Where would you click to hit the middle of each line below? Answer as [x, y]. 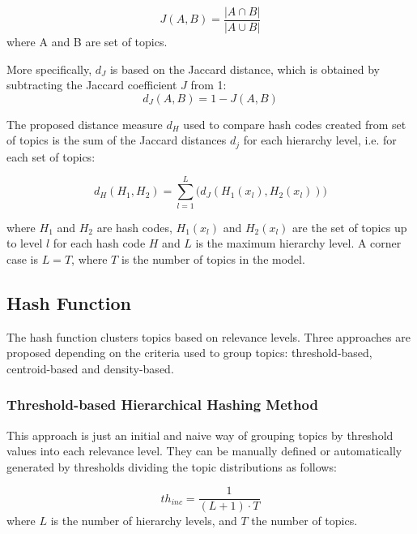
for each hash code [99, 243]
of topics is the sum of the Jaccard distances [117, 140]
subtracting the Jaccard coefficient [92, 85]
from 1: [208, 85]
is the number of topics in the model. [213, 258]
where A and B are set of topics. [87, 42]
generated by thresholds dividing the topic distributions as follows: [172, 466]
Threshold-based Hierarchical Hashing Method [162, 405]
